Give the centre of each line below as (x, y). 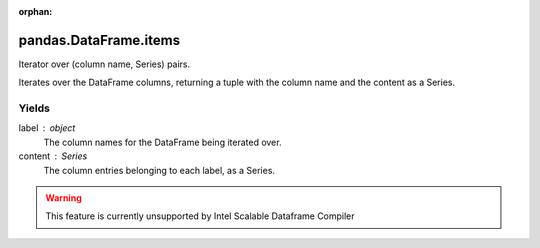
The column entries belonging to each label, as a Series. (159, 170)
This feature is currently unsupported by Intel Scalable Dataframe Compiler (200, 216)
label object (47, 128)
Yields (34, 108)
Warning (63, 198)
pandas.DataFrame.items (99, 40)
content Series (53, 156)
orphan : (35, 11)
